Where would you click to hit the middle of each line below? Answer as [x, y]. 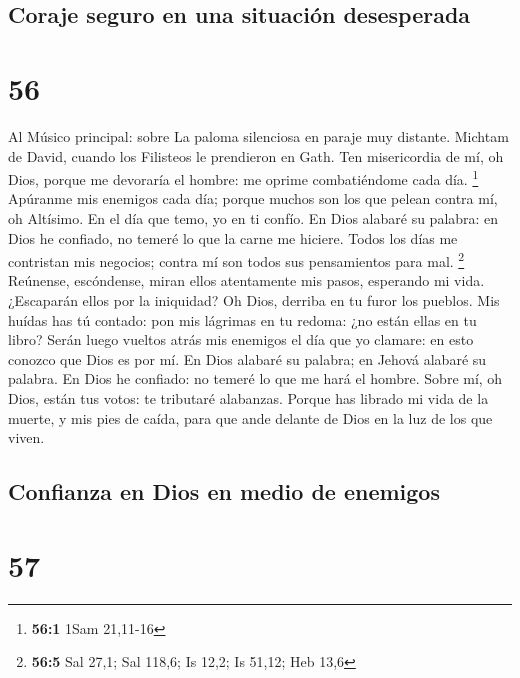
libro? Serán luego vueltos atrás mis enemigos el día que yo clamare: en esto [241, 339]
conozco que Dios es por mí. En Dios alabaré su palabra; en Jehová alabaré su [247, 358]
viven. [26, 437]
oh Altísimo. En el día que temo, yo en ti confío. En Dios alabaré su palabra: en [253, 217]
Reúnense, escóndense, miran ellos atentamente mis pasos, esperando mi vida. [246, 280]
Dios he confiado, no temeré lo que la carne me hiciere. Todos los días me [233, 237]
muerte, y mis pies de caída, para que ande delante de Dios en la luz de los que [250, 417]
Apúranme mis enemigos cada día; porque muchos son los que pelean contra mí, [253, 198]
